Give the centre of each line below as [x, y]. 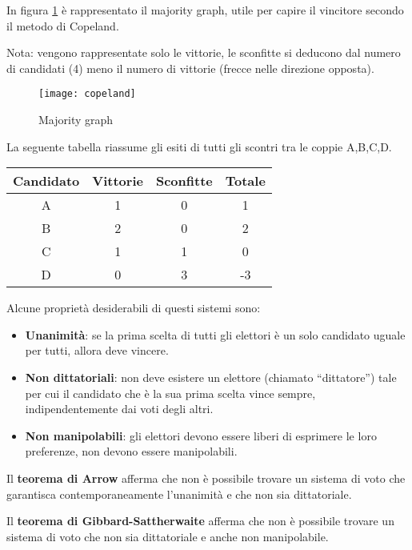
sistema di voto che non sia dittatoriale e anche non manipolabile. [168, 536]
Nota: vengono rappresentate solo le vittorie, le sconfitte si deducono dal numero [204, 52]
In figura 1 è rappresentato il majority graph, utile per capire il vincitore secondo [205, 10]
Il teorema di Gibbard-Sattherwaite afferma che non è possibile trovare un [200, 521]
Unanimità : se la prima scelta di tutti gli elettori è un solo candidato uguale [215, 334]
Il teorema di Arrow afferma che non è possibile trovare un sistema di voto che [206, 478]
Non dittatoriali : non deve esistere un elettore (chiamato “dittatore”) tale [211, 377]
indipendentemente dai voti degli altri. [119, 409]
